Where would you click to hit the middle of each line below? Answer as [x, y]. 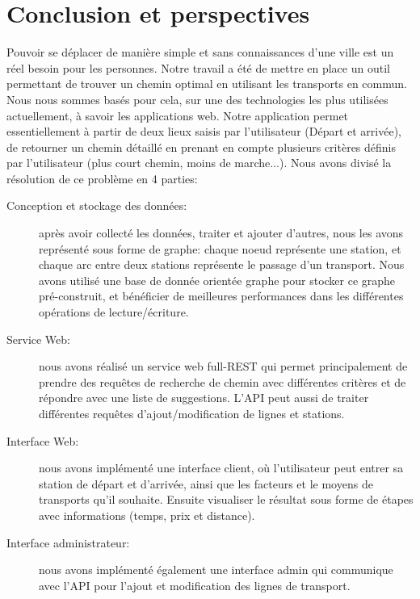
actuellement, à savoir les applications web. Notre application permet [178, 115]
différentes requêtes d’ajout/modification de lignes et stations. [192, 413]
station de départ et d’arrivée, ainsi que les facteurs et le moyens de [206, 483]
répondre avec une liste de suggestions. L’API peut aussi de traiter [204, 398]
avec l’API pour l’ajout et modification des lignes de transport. [195, 585]
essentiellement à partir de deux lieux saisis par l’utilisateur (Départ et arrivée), [204, 131]
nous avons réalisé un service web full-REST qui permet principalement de [223, 366]
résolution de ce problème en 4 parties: [102, 178]
